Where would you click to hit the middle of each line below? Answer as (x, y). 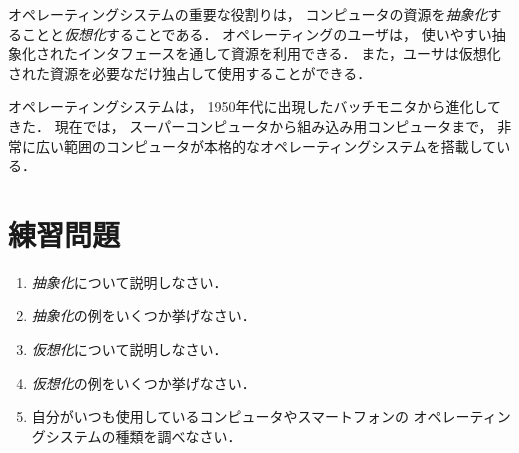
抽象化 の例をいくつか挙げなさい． (143, 315)
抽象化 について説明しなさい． (129, 281)
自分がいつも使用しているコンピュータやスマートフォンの (220, 416)
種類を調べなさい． (178, 435)
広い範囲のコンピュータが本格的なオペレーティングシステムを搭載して (266, 145)
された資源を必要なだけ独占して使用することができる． (190, 72)
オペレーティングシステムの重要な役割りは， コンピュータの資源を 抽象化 (248, 14)
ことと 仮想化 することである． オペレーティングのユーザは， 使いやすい (256, 33)
